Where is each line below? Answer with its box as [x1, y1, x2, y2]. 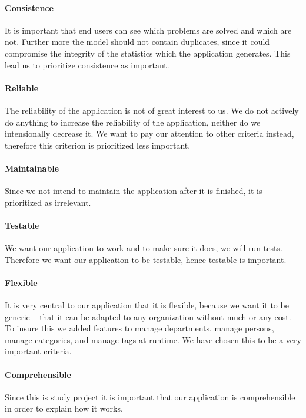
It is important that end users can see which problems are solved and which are [5, 24, 292, 36]
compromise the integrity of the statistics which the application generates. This [5, 47, 291, 59]
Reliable [5, 81, 39, 94]
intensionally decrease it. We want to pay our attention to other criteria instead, [5, 127, 294, 140]
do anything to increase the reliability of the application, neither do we [5, 116, 261, 128]
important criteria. [5, 345, 72, 357]
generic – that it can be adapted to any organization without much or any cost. [5, 310, 291, 322]
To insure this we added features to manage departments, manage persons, [5, 322, 274, 334]
